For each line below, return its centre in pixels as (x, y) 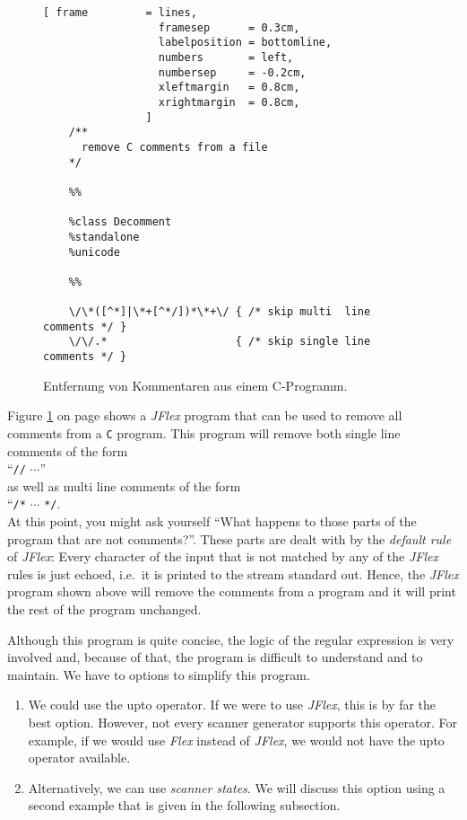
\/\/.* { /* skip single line (220, 342)
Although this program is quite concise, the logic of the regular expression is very (231, 639)
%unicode (94, 252)
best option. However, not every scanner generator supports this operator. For (242, 723)
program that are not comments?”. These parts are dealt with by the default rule (229, 538)
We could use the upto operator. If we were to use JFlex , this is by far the (232, 705)
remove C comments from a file (174, 147)
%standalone (104, 237)
